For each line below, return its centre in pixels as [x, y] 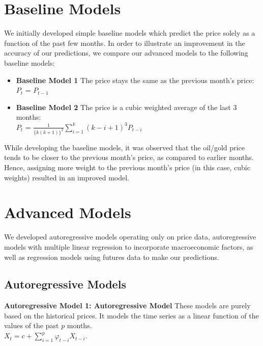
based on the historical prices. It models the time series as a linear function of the [131, 315]
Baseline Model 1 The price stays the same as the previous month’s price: [135, 80]
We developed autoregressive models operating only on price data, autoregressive [130, 237]
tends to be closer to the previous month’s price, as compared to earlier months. [129, 157]
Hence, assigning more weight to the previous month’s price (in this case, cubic [127, 167]
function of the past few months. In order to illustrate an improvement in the [125, 43]
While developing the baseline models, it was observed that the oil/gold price [124, 147]
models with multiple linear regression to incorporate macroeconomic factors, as [129, 246]
